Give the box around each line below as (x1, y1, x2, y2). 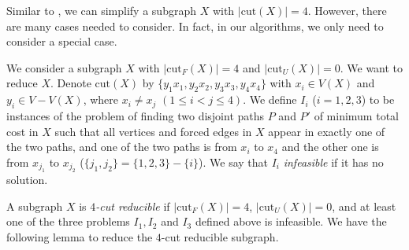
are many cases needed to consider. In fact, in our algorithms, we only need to (6, 17, 384, 34)
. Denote (50, 75, 91, 91)
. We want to (340, 59, 403, 75)
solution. (6, 171, 48, 188)
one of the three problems (6, 213, 130, 230)
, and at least (332, 197, 396, 214)
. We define (243, 91, 297, 108)
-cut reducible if (95, 197, 170, 214)
